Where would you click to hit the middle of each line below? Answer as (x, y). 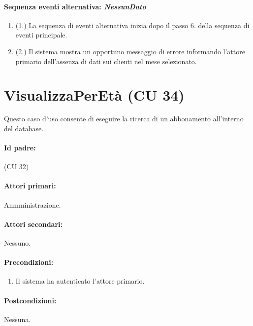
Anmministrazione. (32, 204)
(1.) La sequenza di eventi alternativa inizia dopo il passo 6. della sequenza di (132, 25)
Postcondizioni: (30, 300)
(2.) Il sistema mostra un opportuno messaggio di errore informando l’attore (130, 51)
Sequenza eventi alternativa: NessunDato (75, 6)
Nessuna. (17, 319)
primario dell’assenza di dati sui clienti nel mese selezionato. (106, 61)
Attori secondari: (33, 224)
